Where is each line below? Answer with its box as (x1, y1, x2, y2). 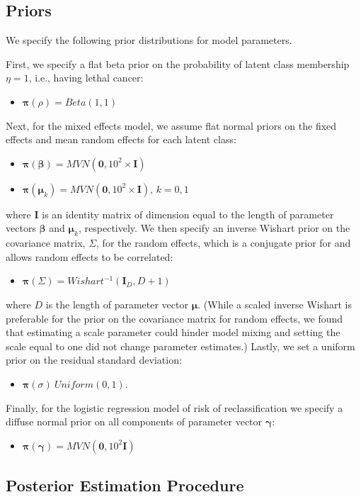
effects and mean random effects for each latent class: (6, 132, 236, 147)
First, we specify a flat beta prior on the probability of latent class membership (6, 56, 350, 71)
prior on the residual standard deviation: (6, 352, 182, 367)
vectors (6, 220, 36, 235)
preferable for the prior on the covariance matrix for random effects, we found (6, 311, 343, 325)
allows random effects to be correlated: (6, 249, 173, 264)
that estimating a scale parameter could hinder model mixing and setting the (6, 325, 340, 340)
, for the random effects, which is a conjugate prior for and (96, 235, 351, 250)
